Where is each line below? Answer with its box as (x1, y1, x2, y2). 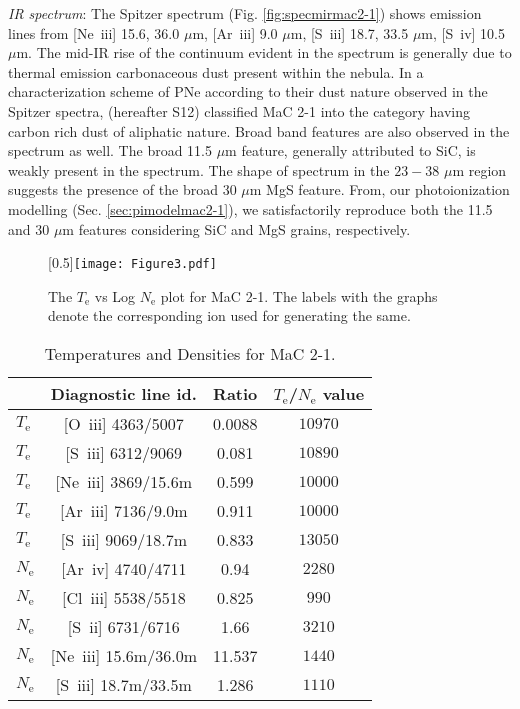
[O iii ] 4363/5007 (63, 411, 184, 435)
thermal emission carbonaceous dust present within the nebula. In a (8, 61, 424, 82)
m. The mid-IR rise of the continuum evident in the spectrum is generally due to (16, 42, 512, 63)
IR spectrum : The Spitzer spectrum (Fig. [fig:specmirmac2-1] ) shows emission (8, 3, 482, 23)
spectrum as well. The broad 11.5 (8, 140, 212, 161)
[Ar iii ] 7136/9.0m (60, 498, 188, 522)
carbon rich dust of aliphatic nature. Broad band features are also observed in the (8, 120, 510, 141)
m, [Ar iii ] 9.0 (192, 22, 278, 43)
